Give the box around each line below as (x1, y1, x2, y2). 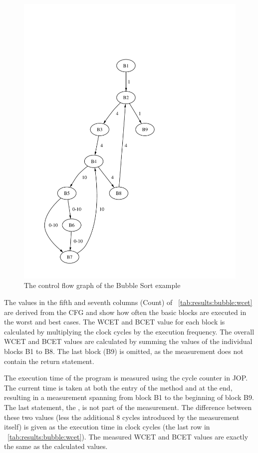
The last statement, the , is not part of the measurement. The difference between (4, 402, 252, 412)
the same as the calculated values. (4, 441, 108, 451)
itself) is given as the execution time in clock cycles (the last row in (4, 421, 210, 432)
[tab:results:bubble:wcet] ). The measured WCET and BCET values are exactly (7, 431, 249, 441)
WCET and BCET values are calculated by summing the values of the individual (4, 336, 253, 346)
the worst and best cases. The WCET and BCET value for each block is (4, 316, 225, 327)
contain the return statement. (4, 355, 94, 366)
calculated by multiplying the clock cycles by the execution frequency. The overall (4, 326, 255, 336)
